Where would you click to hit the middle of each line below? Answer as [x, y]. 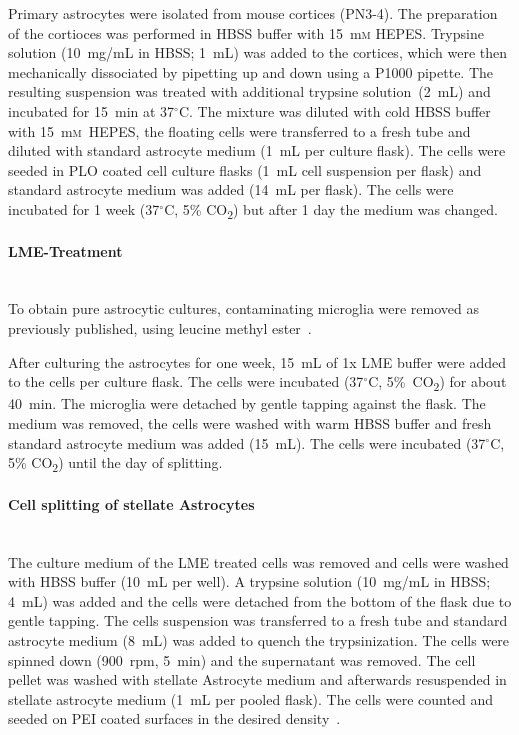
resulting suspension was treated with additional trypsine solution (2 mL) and [249, 91]
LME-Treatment [65, 250]
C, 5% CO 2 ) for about [437, 383]
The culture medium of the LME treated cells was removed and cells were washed [258, 561]
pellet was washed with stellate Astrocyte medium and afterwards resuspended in [257, 679]
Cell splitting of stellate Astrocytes [131, 503]
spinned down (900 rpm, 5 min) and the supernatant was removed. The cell [242, 659]
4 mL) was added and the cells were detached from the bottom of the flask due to [260, 600]
